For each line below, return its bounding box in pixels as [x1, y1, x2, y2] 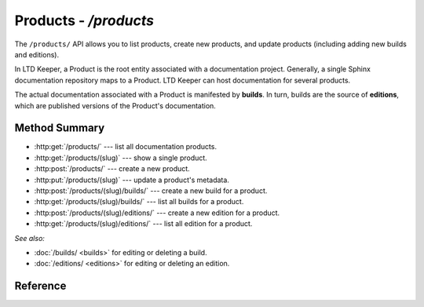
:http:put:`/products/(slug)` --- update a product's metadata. [34, 175, 229, 185]
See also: [14, 233, 45, 243]
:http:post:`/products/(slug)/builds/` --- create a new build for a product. [34, 185, 268, 196]
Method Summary [14, 122, 105, 135]
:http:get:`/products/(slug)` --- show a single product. [34, 153, 207, 163]
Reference [14, 280, 67, 293]
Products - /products [14, 12, 155, 29]
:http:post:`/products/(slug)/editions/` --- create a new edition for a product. [34, 208, 280, 217]
